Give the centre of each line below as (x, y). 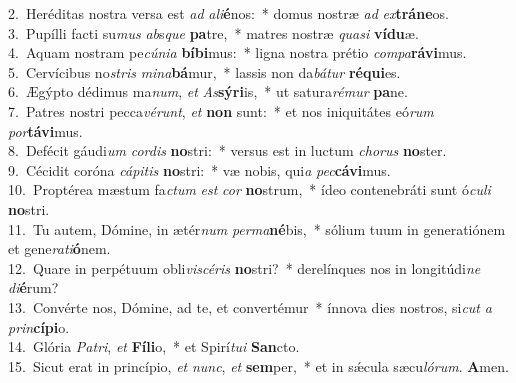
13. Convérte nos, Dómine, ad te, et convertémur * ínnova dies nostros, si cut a (250, 306)
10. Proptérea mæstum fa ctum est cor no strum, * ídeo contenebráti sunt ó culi (249, 189)
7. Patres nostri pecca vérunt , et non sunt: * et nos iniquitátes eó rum (221, 110)
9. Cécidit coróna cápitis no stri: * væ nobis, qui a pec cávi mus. (199, 169)
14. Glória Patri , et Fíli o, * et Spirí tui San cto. (154, 346)
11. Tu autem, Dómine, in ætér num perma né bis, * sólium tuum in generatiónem (257, 228)
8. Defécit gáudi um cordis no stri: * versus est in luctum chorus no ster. (227, 150)
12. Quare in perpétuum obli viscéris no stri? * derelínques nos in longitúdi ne (244, 267)
